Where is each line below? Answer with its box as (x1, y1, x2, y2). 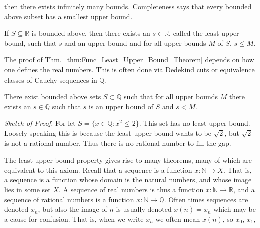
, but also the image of (38, 204, 107, 214)
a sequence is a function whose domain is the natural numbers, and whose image (4, 174, 252, 185)
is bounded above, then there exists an (31, 28, 150, 38)
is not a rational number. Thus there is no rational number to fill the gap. (4, 137, 231, 148)
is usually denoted (116, 204, 172, 214)
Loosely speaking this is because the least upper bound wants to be (4, 127, 211, 138)
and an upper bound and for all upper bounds (64, 37, 206, 48)
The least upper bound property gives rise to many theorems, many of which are (4, 155, 252, 165)
